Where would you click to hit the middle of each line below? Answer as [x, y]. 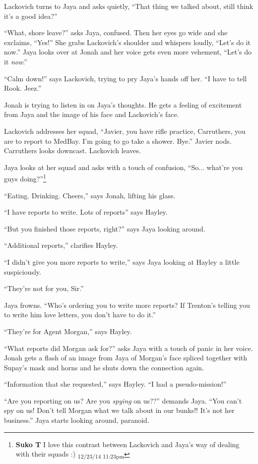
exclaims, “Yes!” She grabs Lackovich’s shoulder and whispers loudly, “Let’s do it [127, 42]
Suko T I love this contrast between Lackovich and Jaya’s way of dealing [128, 444]
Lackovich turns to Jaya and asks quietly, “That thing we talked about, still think [129, 6]
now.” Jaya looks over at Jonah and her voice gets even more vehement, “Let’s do [128, 52]
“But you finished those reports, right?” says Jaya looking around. [105, 228]
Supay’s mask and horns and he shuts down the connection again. [104, 367]
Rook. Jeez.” [23, 88]
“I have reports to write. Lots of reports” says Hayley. [86, 212]
